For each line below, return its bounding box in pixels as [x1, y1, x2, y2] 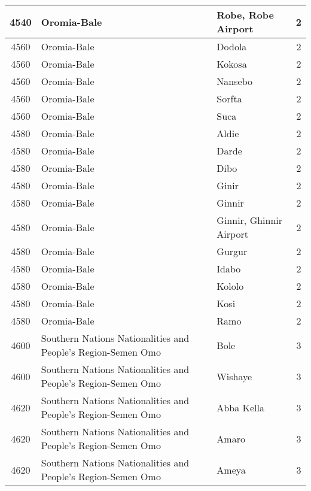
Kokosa [217, 57, 247, 71]
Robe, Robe [217, 8, 274, 22]
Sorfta [217, 92, 242, 105]
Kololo [217, 279, 244, 293]
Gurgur [217, 244, 248, 258]
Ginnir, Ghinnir [217, 213, 283, 227]
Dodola [217, 40, 247, 53]
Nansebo [217, 74, 252, 88]
